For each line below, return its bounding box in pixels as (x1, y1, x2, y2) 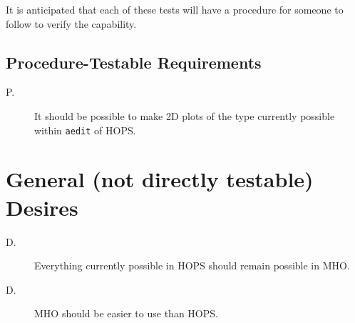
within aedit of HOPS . (34, 122, 136, 137)
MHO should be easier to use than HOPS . (34, 306, 218, 321)
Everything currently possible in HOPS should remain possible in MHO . (34, 258, 350, 273)
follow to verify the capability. (6, 16, 137, 31)
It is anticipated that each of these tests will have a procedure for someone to (6, 2, 344, 16)
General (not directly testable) (6, 164, 314, 194)
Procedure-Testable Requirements (6, 51, 262, 73)
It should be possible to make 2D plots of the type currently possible (34, 108, 335, 123)
